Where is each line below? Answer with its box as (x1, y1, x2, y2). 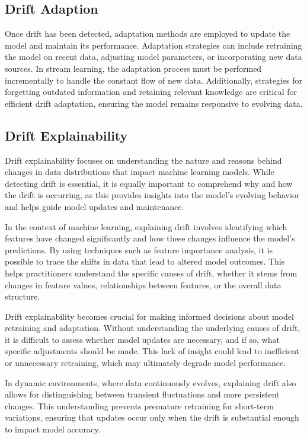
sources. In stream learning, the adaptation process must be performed (5, 62, 262, 74)
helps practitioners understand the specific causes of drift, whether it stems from (5, 266, 298, 279)
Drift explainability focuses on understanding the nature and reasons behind (5, 154, 282, 166)
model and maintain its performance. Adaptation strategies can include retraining (5, 39, 302, 51)
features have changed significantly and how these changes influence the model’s (5, 232, 295, 244)
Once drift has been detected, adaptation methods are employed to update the (5, 27, 290, 40)
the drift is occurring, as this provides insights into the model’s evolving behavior (5, 189, 300, 201)
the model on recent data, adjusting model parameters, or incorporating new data (5, 50, 302, 63)
